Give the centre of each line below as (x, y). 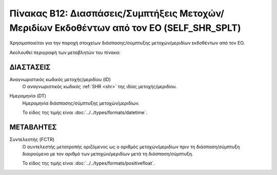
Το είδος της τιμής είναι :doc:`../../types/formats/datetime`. (85, 112)
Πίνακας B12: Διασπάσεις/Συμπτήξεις (94, 13)
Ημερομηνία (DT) (28, 96)
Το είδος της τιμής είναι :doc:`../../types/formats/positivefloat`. (88, 163)
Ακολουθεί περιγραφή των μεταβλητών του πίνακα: (65, 52)
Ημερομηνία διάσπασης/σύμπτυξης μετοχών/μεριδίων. (81, 103)
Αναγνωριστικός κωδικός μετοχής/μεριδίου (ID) (60, 79)
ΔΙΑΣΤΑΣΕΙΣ (30, 67)
